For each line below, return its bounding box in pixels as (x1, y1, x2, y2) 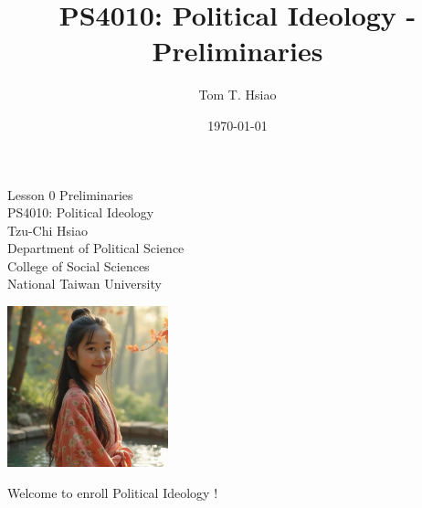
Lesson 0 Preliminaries (7, 185, 133, 204)
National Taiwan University (7, 274, 162, 293)
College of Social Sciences (7, 256, 150, 275)
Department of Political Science (7, 238, 185, 258)
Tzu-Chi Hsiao (7, 220, 88, 239)
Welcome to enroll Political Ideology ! (7, 483, 218, 503)
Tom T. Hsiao (198, 85, 277, 104)
